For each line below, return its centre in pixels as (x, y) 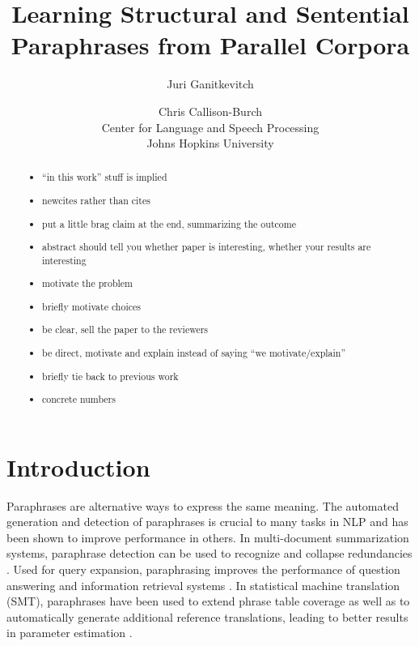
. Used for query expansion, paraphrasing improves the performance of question (203, 569)
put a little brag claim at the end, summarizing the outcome (169, 223)
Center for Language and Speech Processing (210, 127)
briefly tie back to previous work (110, 376)
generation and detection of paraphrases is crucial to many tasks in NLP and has (207, 522)
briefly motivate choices (91, 306)
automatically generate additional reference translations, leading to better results (207, 616)
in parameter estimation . (70, 633)
